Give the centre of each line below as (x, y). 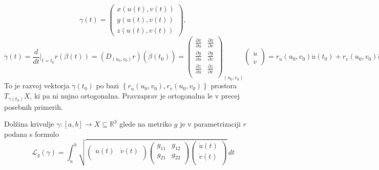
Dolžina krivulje (29, 124)
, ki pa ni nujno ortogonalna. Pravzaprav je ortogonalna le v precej (135, 96)
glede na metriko (146, 124)
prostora (224, 86)
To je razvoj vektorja (37, 86)
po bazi (108, 86)
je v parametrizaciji (210, 124)
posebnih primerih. (34, 106)
